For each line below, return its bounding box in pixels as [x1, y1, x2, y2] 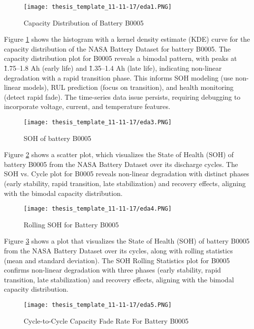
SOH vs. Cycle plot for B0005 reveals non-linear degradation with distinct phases [4, 168, 250, 179]
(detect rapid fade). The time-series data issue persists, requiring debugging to [4, 91, 241, 102]
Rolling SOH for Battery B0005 [24, 219, 119, 229]
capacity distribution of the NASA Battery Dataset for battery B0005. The [4, 43, 231, 54]
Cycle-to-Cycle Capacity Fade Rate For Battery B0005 [24, 315, 189, 326]
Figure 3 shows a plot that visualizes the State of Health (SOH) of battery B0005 [4, 236, 250, 246]
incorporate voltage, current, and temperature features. [4, 101, 170, 111]
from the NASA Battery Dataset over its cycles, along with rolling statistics [4, 246, 233, 256]
